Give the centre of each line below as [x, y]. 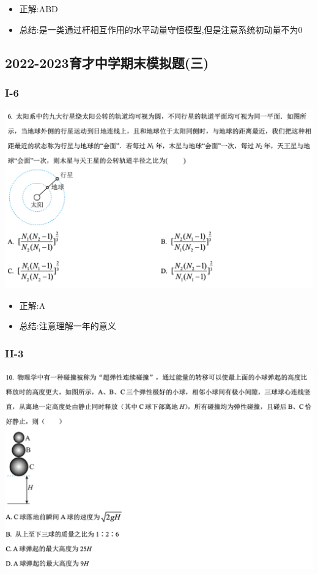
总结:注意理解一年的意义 [68, 326]
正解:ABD [39, 9]
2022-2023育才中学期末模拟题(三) [107, 62]
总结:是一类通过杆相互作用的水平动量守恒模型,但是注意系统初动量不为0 [161, 29]
